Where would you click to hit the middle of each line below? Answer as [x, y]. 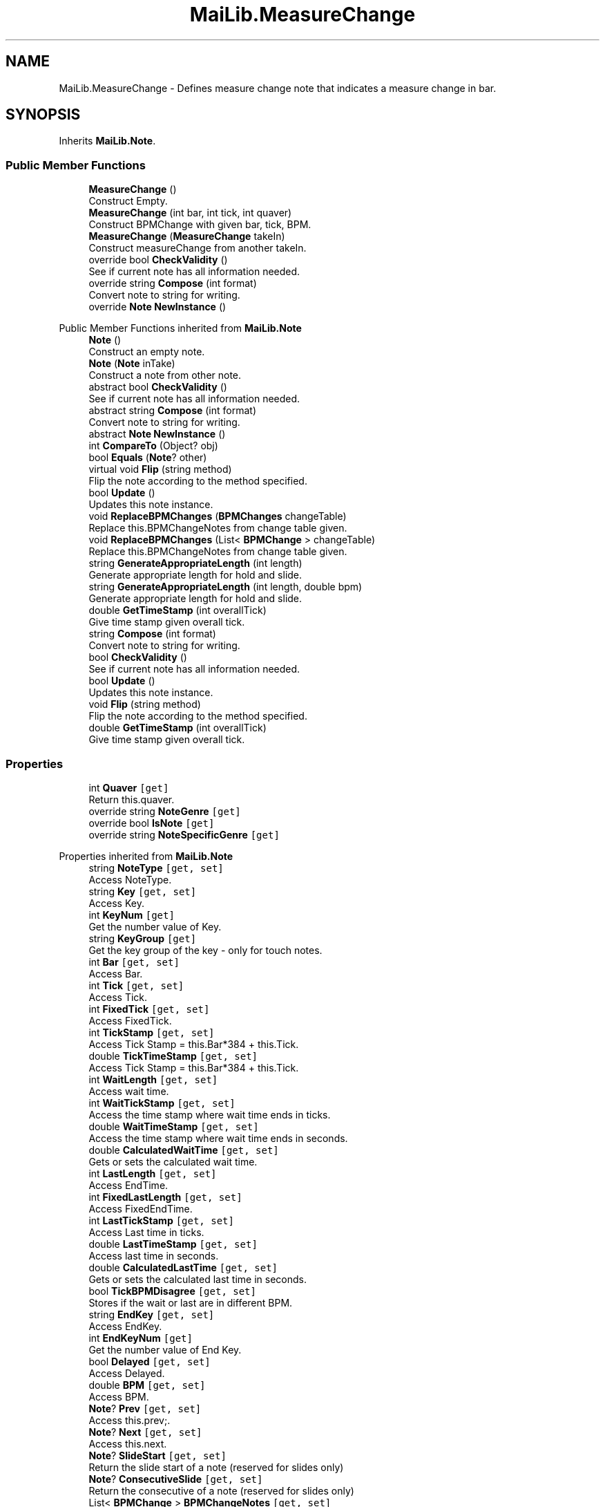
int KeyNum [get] [132, 915]
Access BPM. [119, 1396]
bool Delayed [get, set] [150, 1361]
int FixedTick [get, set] [149, 1009]
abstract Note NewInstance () [157, 434]
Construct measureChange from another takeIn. [198, 248]
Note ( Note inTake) [132, 364]
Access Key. [116, 903]
